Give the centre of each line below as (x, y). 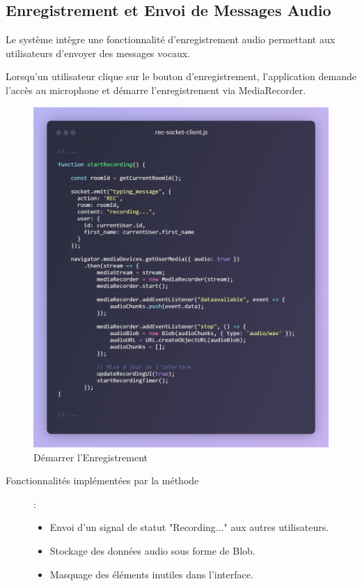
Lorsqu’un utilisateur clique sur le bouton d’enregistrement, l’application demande (181, 76)
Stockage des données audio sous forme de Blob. (152, 550)
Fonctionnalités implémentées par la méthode (102, 480)
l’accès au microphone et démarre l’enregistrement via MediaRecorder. (156, 90)
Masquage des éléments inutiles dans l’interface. (151, 574)
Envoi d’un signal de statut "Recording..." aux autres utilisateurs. (189, 527)
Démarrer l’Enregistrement (90, 457)
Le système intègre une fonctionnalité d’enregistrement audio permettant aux (171, 39)
